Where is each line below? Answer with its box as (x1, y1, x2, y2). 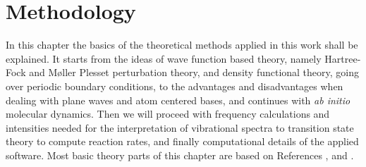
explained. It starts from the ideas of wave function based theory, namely (6, 51, 322, 66)
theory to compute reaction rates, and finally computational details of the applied (6, 134, 359, 149)
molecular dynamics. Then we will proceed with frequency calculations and (6, 106, 330, 121)
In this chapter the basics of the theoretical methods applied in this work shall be (6, 37, 358, 52)
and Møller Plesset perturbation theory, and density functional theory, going (29, 65, 360, 80)
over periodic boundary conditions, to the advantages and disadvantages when (6, 78, 343, 93)
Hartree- (324, 51, 361, 66)
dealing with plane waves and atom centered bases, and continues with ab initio (6, 92, 350, 107)
